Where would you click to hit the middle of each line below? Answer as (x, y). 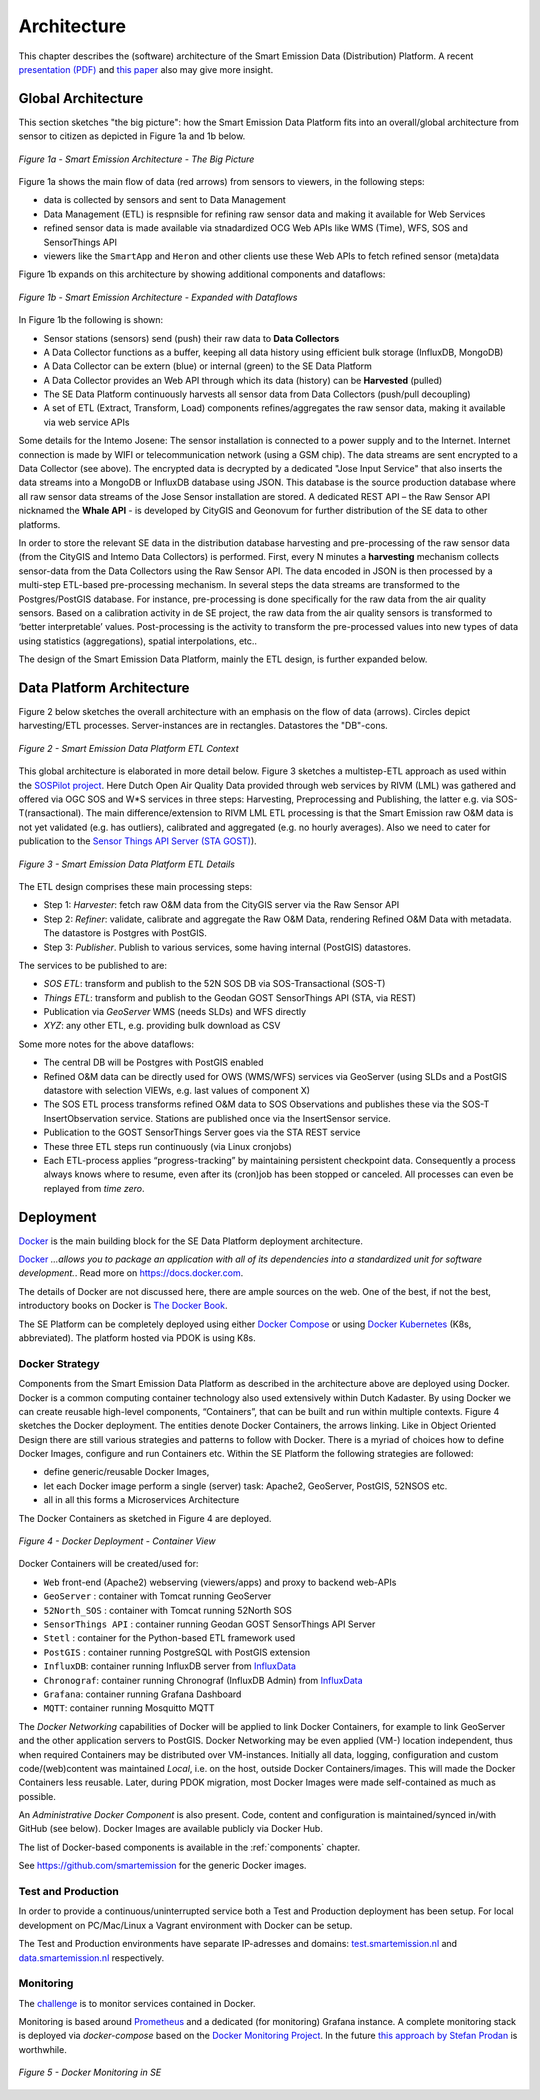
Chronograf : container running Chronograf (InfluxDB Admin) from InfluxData (203, 1680)
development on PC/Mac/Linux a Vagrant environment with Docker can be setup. (185, 1925)
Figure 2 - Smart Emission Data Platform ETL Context (128, 748)
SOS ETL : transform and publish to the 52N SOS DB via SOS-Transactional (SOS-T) (214, 984)
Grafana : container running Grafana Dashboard (142, 1694)
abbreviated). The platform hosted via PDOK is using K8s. (137, 1338)
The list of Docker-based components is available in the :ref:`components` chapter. (189, 1847)
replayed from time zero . (94, 1188)
